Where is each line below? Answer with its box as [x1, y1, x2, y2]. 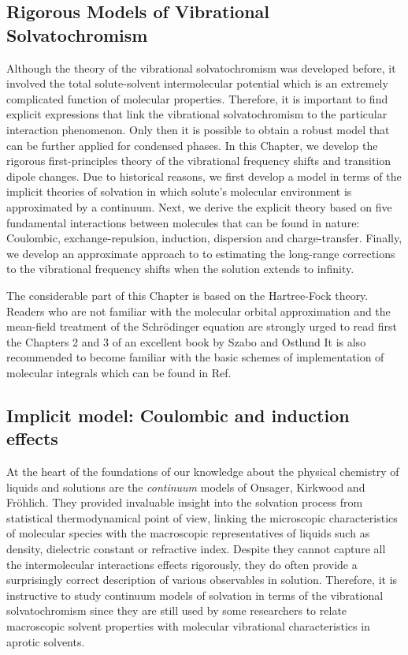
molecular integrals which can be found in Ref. [6, 364, 232, 380]
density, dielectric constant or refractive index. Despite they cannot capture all [6, 541, 386, 557]
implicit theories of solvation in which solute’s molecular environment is [6, 183, 352, 200]
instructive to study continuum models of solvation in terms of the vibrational [6, 586, 384, 603]
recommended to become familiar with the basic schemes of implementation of [6, 349, 384, 365]
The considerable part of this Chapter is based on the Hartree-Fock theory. [6, 286, 369, 303]
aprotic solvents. [6, 633, 85, 649]
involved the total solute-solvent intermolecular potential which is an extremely [6, 75, 388, 92]
